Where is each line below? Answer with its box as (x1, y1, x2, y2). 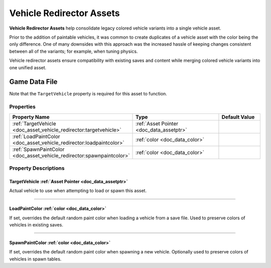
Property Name (12, 113, 50, 120)
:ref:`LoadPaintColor (12, 133, 60, 140)
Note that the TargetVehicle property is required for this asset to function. (9, 91, 168, 97)
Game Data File (9, 78, 58, 86)
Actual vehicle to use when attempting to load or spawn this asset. (9, 188, 147, 194)
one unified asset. (9, 64, 47, 70)
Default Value (221, 113, 255, 120)
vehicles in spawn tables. (9, 256, 62, 262)
